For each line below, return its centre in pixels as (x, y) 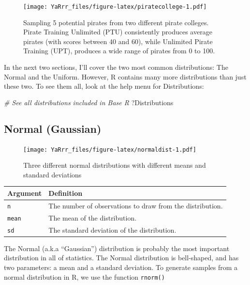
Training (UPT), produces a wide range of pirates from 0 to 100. (119, 51)
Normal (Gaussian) (53, 128)
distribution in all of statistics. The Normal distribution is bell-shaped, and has (121, 258)
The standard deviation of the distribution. (112, 230)
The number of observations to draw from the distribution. (136, 205)
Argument (25, 193)
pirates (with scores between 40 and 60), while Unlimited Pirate (118, 41)
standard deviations (52, 174)
